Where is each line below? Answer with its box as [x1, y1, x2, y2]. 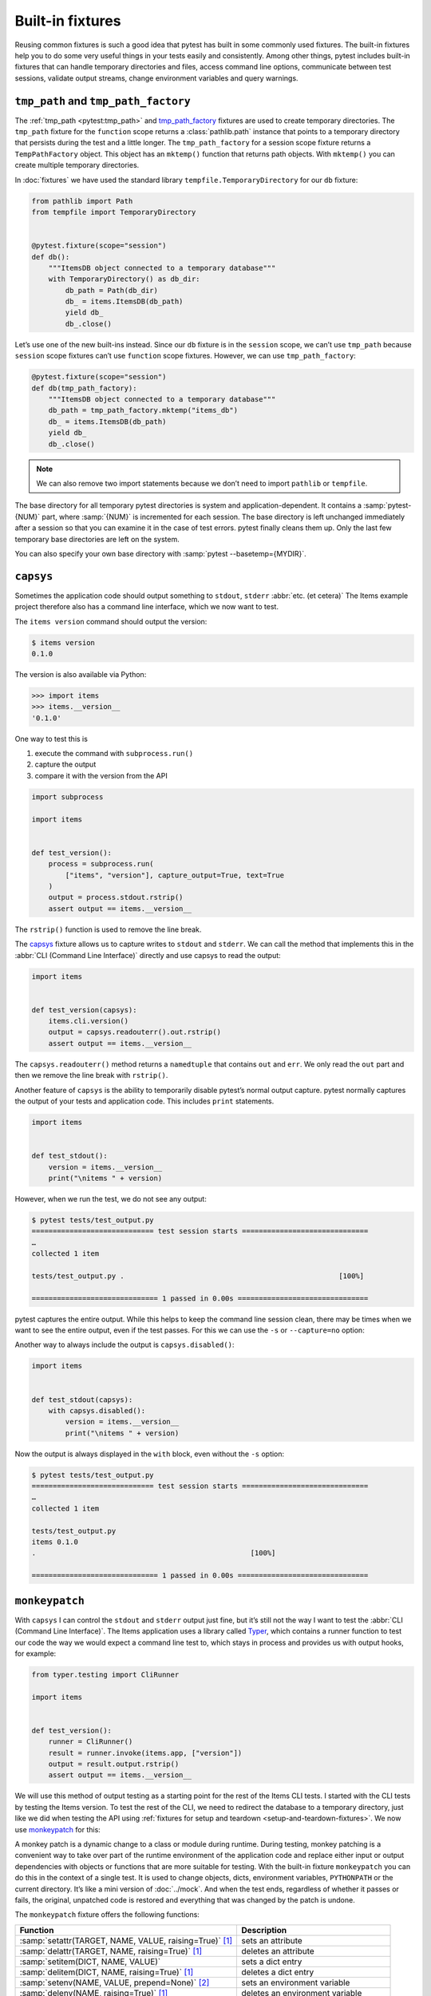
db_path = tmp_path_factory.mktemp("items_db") [48, 406, 239, 415]
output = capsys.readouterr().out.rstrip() [48, 1028, 221, 1037]
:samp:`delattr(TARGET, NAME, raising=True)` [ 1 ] [19, 1945, 203, 1956]
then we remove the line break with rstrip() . [14, 1071, 168, 1080]
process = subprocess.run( [48, 859, 155, 869]
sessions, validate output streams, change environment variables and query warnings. [14, 73, 299, 83]
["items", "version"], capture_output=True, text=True [65, 870, 285, 880]
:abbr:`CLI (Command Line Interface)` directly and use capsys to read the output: [14, 950, 281, 960]
